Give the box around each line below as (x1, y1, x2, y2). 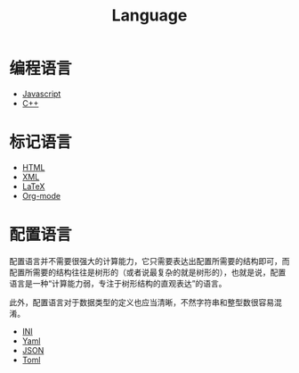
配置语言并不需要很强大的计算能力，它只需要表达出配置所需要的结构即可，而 (9, 255, 290, 266)
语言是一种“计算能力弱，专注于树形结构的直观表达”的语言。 (9, 278, 227, 288)
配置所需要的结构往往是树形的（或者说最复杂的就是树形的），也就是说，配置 (9, 267, 287, 278)
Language (111, 5, 188, 26)
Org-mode (21, 190, 61, 201)
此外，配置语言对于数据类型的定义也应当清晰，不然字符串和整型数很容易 (9, 296, 274, 308)
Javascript (21, 88, 61, 99)
